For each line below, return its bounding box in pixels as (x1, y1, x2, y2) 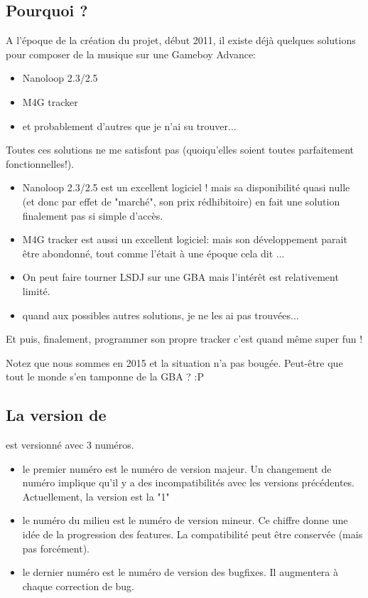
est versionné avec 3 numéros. (6, 437, 134, 452)
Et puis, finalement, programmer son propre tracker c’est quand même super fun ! (6, 331, 363, 346)
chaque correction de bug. (22, 578, 134, 593)
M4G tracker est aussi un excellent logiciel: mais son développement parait (22, 232, 347, 247)
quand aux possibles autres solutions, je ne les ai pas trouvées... (22, 307, 299, 322)
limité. (22, 283, 50, 298)
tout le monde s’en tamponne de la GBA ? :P (6, 369, 204, 384)
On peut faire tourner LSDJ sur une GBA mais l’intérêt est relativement (22, 269, 339, 284)
